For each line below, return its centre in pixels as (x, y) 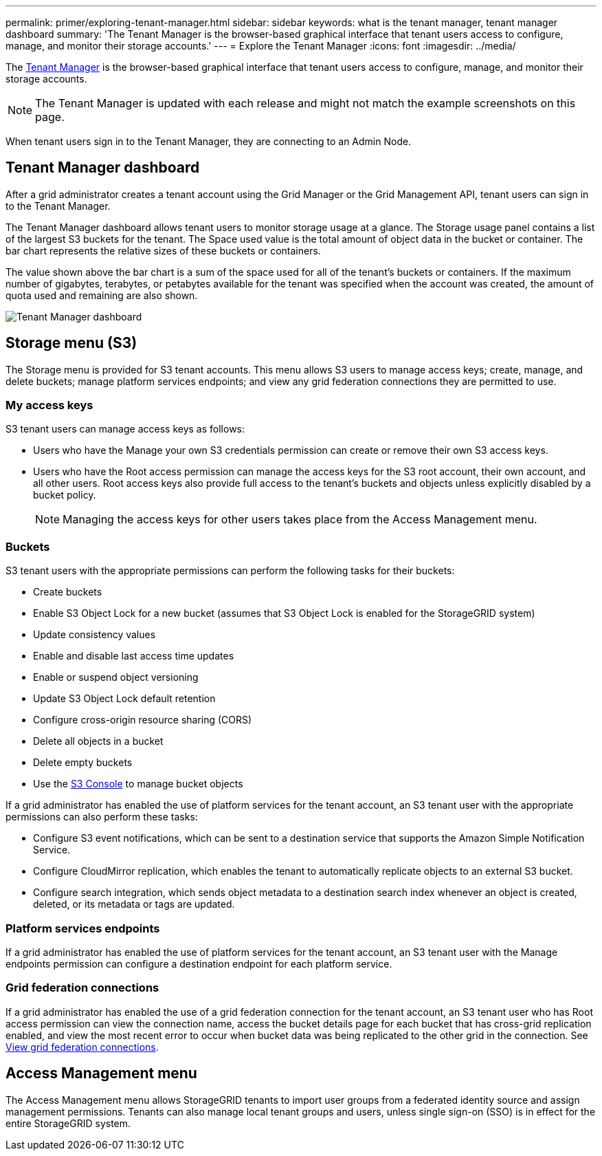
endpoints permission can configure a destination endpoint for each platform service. (199, 963)
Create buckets (68, 592)
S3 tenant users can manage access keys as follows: (125, 429)
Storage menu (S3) (71, 343)
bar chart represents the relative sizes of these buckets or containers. (163, 250)
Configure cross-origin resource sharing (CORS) (143, 720)
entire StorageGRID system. (68, 1123)
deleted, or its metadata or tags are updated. (134, 904)
